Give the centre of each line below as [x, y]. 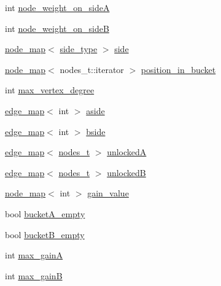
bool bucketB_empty [45, 234]
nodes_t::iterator [92, 69]
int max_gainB [34, 275]
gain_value [108, 193]
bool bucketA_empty [45, 213]
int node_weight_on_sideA [57, 7]
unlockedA [127, 152]
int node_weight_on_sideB [57, 28]
